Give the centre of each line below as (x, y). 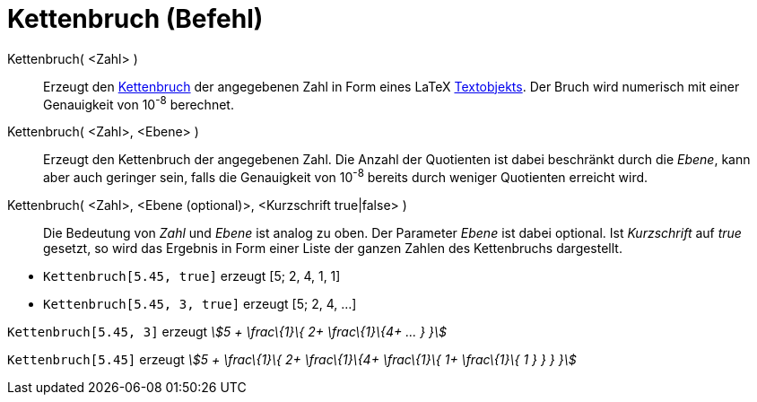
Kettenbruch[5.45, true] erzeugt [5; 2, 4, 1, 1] (192, 276)
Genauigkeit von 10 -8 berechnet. (139, 103)
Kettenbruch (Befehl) (135, 19)
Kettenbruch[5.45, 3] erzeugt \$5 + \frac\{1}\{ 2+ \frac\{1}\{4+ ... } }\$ (227, 332)
